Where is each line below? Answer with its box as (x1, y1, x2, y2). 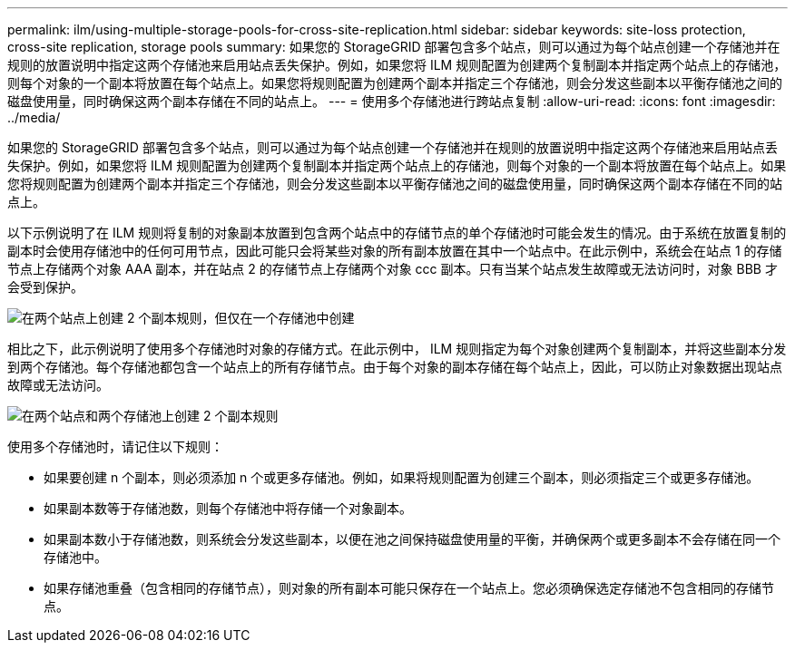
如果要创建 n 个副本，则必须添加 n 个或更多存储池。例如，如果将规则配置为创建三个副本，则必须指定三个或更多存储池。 (44, 470, 760, 485)
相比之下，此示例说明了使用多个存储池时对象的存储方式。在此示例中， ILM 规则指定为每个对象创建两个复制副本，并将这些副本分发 (7, 341, 787, 356)
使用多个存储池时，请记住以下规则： (7, 439, 223, 454)
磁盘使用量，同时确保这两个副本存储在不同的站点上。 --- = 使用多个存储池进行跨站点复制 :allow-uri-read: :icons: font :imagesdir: (7, 93, 776, 109)
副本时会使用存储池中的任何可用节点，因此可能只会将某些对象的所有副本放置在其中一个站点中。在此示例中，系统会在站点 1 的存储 (7, 243, 782, 258)
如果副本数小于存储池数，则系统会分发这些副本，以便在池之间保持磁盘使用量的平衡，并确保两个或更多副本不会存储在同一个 (44, 531, 780, 547)
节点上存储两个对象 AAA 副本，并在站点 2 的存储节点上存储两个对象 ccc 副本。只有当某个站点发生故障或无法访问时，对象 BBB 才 (7, 261, 778, 276)
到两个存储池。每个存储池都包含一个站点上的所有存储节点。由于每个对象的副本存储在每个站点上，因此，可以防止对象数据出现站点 (7, 359, 782, 374)
